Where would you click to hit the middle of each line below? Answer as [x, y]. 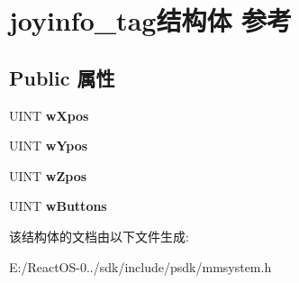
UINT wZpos [48, 175]
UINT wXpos [49, 115]
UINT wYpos [49, 146]
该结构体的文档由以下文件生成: [99, 236]
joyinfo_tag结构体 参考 [151, 20]
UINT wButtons [58, 206]
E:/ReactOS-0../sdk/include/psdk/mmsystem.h [140, 266]
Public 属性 [62, 77]
